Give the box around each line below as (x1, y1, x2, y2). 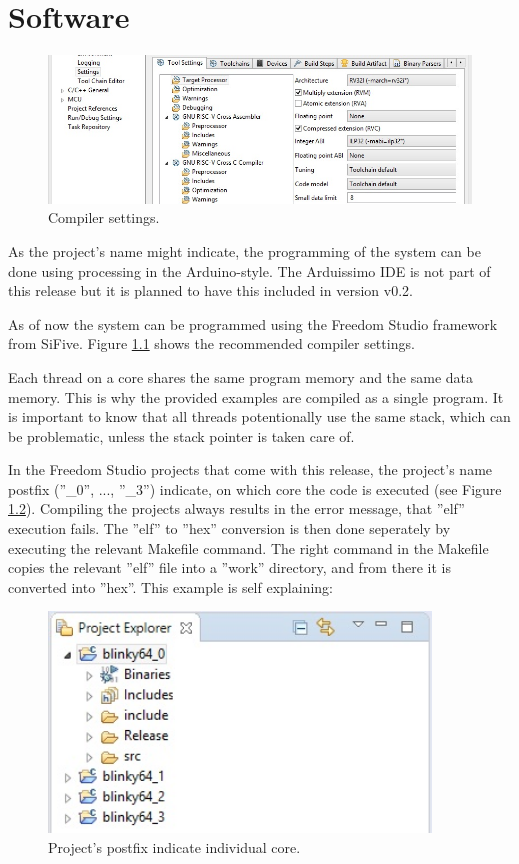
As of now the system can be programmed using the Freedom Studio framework (8, 313, 498, 334)
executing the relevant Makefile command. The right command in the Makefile (8, 537, 489, 558)
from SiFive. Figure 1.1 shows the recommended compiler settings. (8, 333, 415, 354)
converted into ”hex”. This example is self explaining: (8, 576, 333, 597)
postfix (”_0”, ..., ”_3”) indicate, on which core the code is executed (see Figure (8, 478, 502, 499)
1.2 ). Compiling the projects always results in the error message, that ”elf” (8, 498, 465, 519)
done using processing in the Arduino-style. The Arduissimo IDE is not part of (8, 260, 491, 281)
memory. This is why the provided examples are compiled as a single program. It (8, 386, 504, 407)
